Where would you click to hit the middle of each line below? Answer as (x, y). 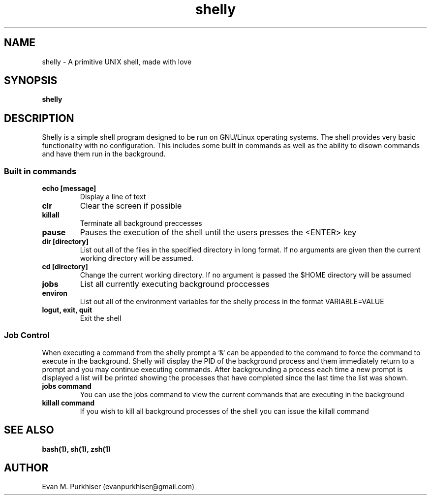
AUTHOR (26, 468)
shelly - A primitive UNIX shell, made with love (117, 62)
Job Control (27, 335)
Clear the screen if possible (131, 206)
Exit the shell (101, 318)
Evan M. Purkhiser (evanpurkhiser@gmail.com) (118, 487)
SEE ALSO (29, 430)
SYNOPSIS (31, 81)
